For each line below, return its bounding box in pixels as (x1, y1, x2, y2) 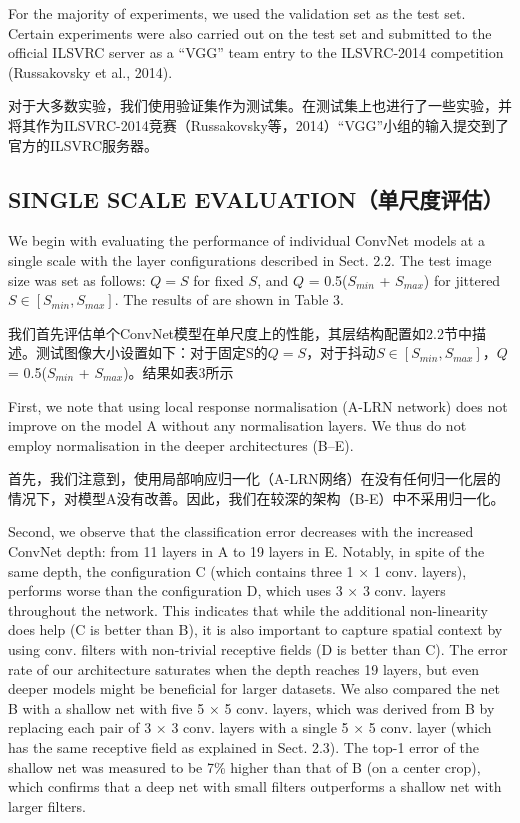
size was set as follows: (8, 269, 146, 290)
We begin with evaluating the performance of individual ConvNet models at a (8, 230, 485, 251)
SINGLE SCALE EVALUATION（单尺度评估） (8, 183, 504, 214)
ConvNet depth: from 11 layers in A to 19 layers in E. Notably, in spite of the (8, 541, 485, 562)
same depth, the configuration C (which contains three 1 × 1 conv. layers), (8, 560, 467, 581)
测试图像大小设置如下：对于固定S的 (35, 342, 268, 363)
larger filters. (8, 795, 86, 816)
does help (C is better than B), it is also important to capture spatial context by (8, 619, 503, 640)
